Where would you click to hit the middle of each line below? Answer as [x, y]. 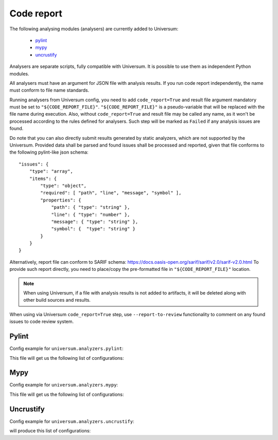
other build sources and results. [57, 300]
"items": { [43, 178]
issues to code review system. [42, 322]
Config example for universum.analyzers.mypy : [64, 385]
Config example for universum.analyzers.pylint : [66, 349]
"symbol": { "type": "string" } [93, 229]
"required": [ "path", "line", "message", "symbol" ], [111, 193]
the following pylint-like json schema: [49, 152]
